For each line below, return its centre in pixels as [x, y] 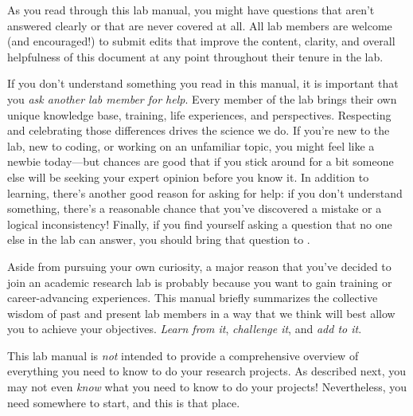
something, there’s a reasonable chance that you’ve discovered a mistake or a [195, 208]
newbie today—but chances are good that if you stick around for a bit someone [201, 161]
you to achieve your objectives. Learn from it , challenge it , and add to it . [185, 329]
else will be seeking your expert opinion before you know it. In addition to [188, 177]
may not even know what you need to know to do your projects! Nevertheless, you [207, 387]
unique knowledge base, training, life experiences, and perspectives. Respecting [199, 114]
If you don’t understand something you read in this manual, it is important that [203, 83]
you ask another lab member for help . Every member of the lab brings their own [202, 98]
